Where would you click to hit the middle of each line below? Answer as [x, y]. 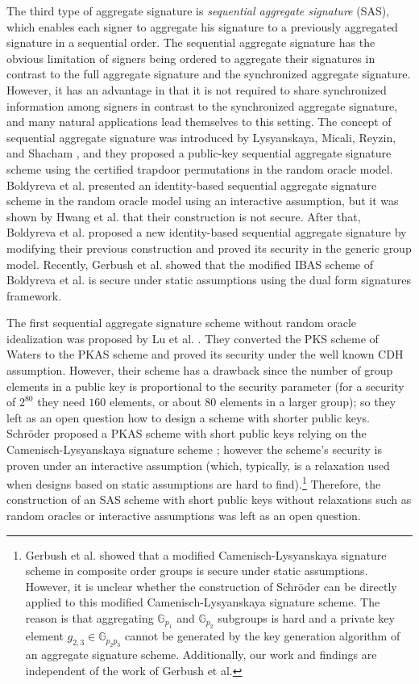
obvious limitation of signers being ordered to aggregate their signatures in [191, 58]
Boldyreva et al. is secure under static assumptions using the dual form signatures [209, 280]
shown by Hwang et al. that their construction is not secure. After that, [184, 216]
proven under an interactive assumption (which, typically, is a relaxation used [198, 465]
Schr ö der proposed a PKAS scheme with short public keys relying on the [187, 433]
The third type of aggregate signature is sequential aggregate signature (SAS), [198, 10]
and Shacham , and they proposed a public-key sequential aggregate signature [199, 153]
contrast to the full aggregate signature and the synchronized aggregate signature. [209, 74]
